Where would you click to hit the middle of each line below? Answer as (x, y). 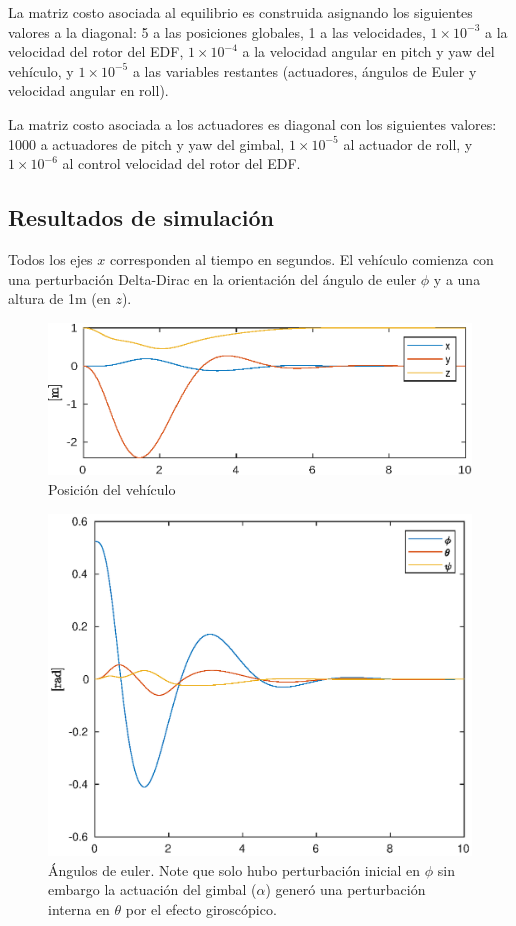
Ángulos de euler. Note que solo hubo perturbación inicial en (234, 869)
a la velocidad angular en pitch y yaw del (368, 51)
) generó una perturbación (345, 889)
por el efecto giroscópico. (201, 908)
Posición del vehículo (112, 488)
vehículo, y (41, 70)
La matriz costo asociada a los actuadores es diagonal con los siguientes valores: (252, 123)
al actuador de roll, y (408, 143)
